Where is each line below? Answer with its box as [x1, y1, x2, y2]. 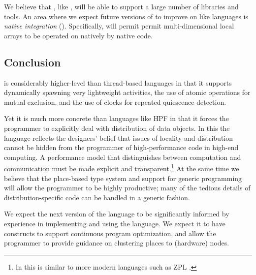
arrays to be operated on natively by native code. [4, 30, 153, 40]
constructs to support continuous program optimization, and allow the [4, 228, 216, 238]
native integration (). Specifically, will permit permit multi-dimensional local [4, 21, 234, 31]
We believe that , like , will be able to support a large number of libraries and [4, 1, 239, 11]
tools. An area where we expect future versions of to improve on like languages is [4, 11, 248, 21]
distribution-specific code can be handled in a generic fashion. [4, 192, 190, 202]
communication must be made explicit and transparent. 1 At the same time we [4, 162, 239, 173]
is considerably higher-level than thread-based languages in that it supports [4, 77, 232, 88]
